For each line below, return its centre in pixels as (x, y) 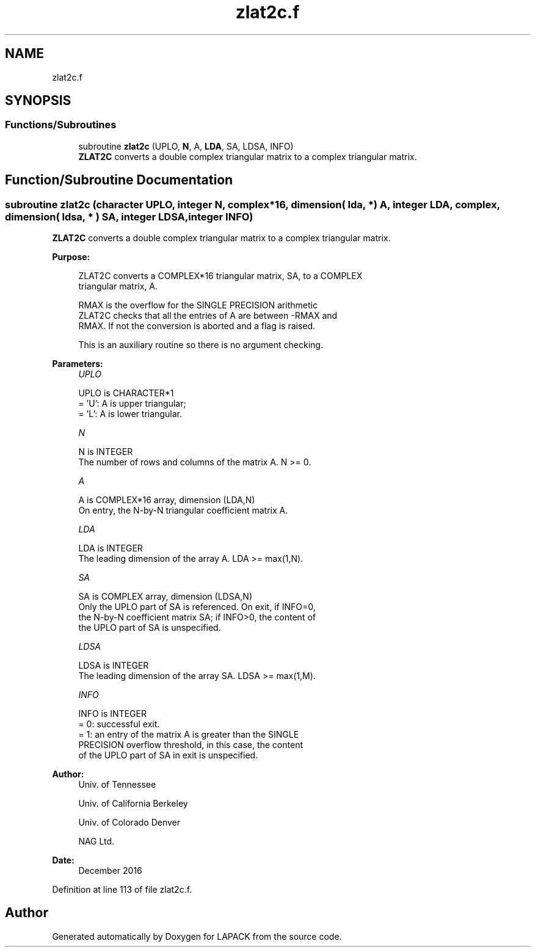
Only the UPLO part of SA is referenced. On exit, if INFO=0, (197, 607)
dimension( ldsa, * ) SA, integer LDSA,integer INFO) (129, 216)
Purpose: (71, 257)
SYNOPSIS (38, 101)
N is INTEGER (106, 452)
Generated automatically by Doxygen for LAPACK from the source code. (197, 936)
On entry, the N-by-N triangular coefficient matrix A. (183, 511)
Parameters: (78, 364)
